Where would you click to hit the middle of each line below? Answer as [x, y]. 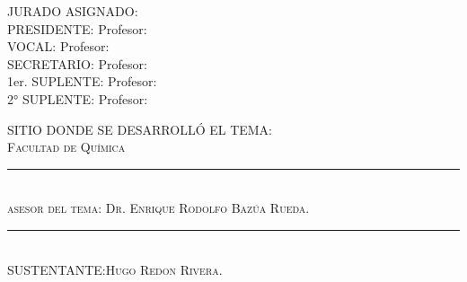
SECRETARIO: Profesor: [77, 63]
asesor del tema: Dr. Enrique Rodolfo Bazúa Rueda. [159, 208]
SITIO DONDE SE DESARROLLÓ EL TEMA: [140, 129]
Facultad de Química [66, 147]
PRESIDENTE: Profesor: [77, 28]
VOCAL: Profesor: [58, 46]
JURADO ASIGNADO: [73, 11]
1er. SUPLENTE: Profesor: [82, 81]
